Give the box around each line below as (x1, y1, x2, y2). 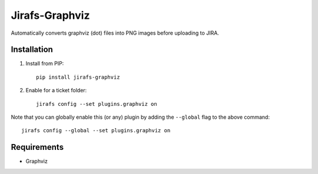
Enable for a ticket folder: (25, 87, 87, 94)
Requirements (11, 142, 64, 152)
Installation (11, 45, 53, 55)
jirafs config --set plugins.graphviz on (36, 101, 157, 107)
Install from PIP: (25, 60, 64, 67)
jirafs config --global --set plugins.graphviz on (21, 127, 171, 134)
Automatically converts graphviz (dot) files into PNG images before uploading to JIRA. (11, 29, 219, 36)
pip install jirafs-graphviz (36, 73, 120, 81)
